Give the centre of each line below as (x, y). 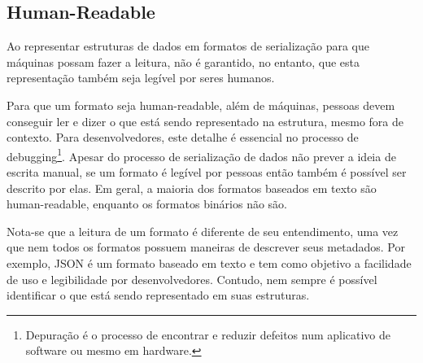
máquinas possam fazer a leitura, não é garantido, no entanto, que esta (183, 61)
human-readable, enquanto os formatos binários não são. (147, 204)
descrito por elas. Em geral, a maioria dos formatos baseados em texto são (192, 188)
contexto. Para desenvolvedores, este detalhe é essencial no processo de (183, 137)
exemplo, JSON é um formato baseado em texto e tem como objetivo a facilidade (209, 262)
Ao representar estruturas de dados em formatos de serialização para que (188, 46)
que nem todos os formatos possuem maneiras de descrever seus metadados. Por (206, 247)
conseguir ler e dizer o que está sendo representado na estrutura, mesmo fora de (205, 121)
